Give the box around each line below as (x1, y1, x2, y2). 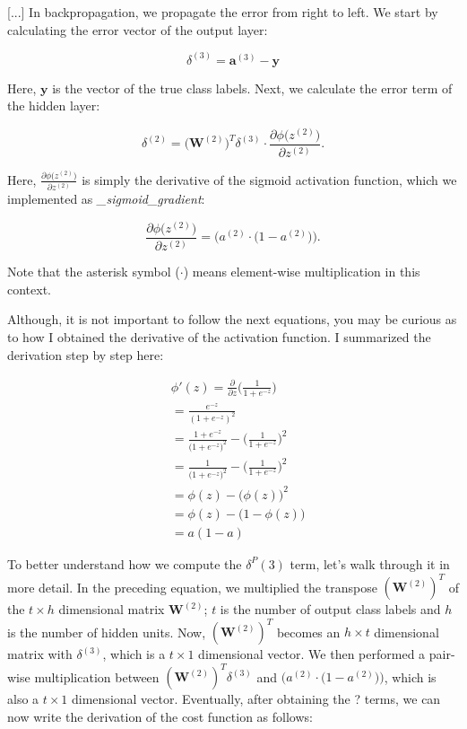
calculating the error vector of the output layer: (7, 20, 268, 39)
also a (7, 689, 39, 708)
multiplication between (34, 667, 160, 686)
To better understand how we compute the (7, 554, 242, 573)
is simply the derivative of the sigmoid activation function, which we (82, 170, 457, 189)
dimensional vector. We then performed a (198, 645, 426, 663)
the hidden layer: (7, 96, 100, 115)
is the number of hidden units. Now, (7, 622, 206, 641)
